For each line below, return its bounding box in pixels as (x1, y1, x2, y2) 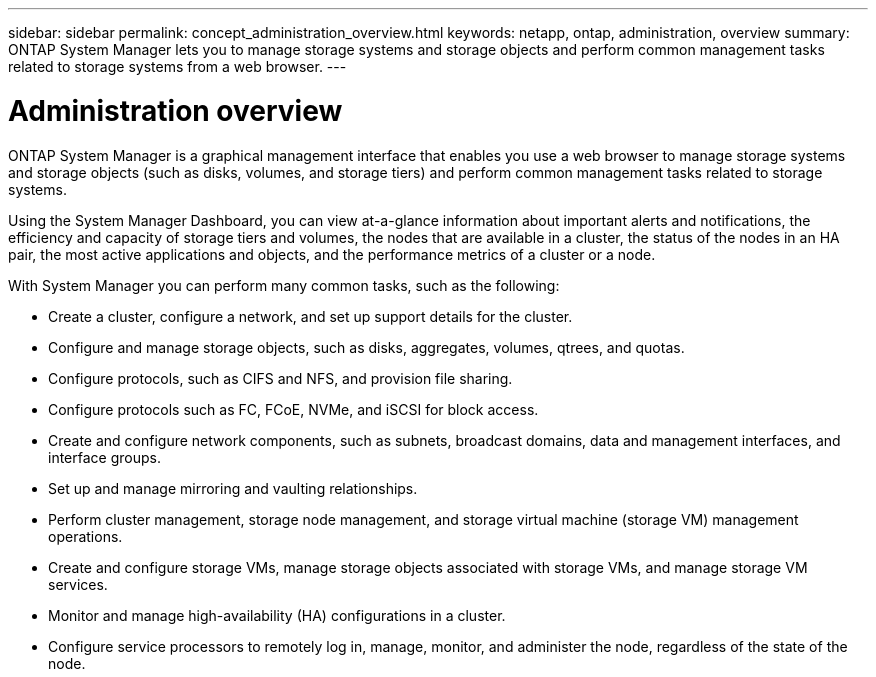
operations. (48, 527, 123, 545)
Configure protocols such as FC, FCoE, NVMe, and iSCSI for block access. (48, 400, 539, 418)
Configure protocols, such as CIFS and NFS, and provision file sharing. (48, 369, 513, 387)
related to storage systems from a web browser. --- (8, 58, 347, 75)
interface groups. (48, 448, 161, 466)
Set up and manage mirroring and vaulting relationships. (48, 479, 418, 497)
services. (48, 575, 108, 593)
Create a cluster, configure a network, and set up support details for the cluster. (48, 307, 573, 325)
